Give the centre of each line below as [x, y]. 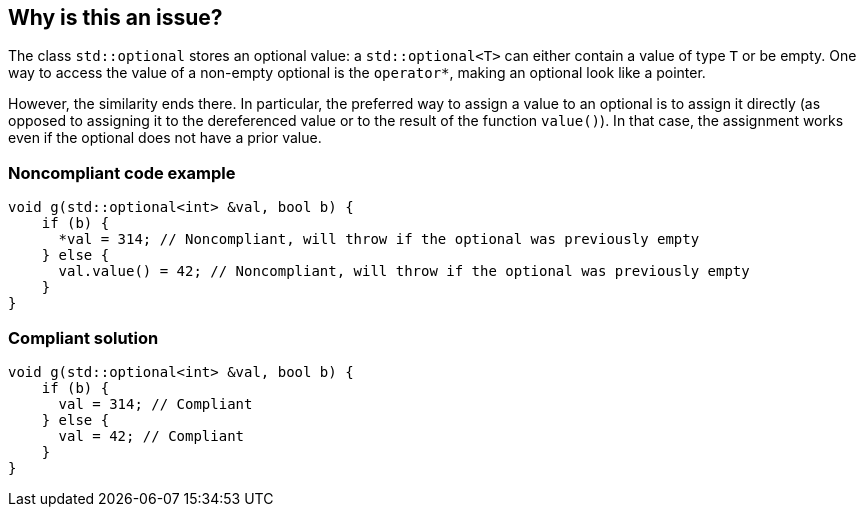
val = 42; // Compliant [151, 435]
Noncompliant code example [122, 172]
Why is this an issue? [115, 17]
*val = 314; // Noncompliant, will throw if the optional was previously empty [379, 239]
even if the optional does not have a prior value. [165, 138]
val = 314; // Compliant [155, 403]
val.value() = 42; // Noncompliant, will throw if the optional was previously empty [404, 271]
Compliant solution [83, 337]
